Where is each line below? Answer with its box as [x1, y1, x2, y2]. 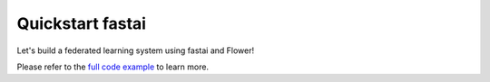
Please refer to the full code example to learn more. [16, 61, 209, 72]
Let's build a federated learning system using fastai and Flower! [16, 45, 254, 56]
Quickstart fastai [16, 14, 147, 33]
